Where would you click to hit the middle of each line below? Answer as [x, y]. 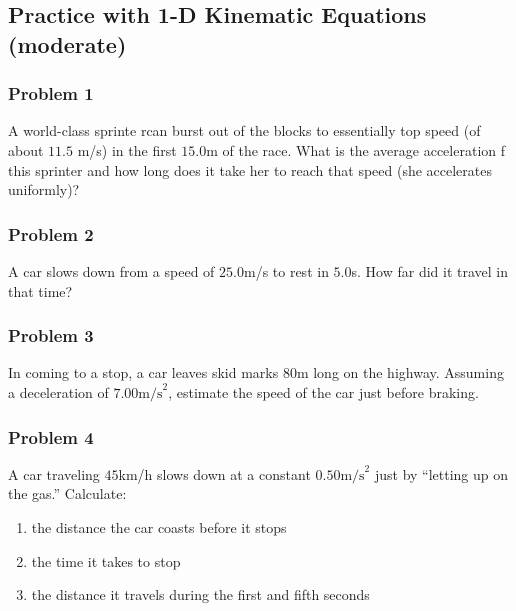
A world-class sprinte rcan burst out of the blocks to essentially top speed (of [244, 130]
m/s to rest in [286, 270]
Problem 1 [51, 93]
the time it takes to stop [106, 560]
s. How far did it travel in [429, 270]
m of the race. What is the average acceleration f [356, 149]
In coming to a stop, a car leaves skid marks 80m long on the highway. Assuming [256, 372]
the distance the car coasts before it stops [159, 526]
